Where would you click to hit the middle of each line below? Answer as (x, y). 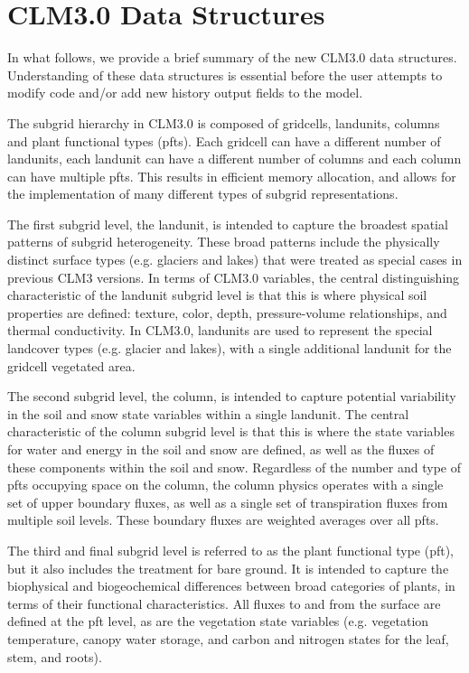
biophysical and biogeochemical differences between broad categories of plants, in (231, 586)
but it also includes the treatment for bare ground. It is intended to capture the (228, 568)
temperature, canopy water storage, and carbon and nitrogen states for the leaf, (228, 638)
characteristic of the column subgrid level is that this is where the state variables (231, 431)
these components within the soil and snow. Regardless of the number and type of (234, 467)
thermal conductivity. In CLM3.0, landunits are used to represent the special (220, 330)
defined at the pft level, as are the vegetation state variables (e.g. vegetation (218, 621)
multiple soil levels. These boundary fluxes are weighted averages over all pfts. (223, 520)
